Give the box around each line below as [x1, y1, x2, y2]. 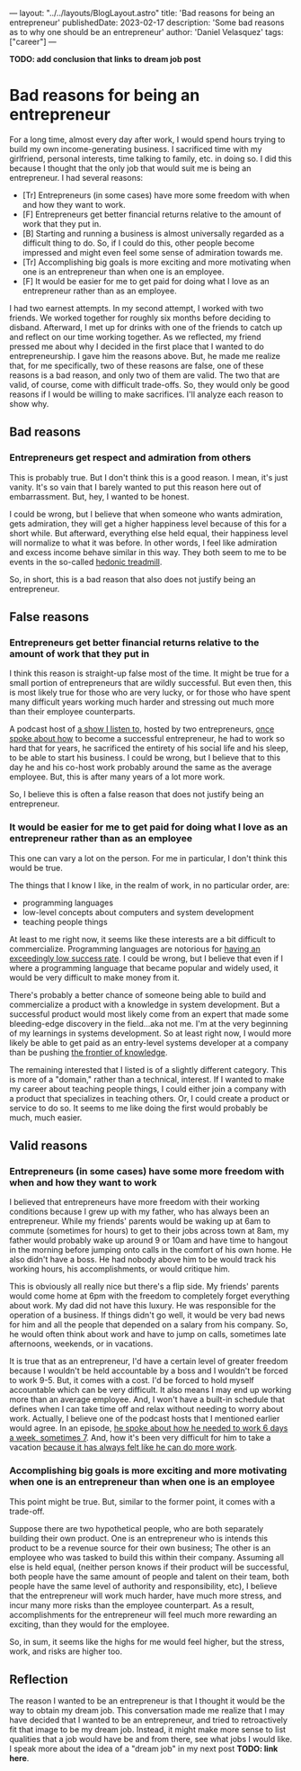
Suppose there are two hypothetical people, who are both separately [9, 1523, 264, 1533]
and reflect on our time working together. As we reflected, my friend [9, 331, 262, 342]
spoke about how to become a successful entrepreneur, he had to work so [9, 733, 286, 744]
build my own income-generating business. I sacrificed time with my [9, 143, 262, 154]
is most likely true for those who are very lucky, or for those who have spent [9, 688, 291, 698]
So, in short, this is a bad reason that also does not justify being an [9, 573, 256, 584]
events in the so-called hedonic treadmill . [9, 556, 163, 567]
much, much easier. [9, 1111, 83, 1123]
